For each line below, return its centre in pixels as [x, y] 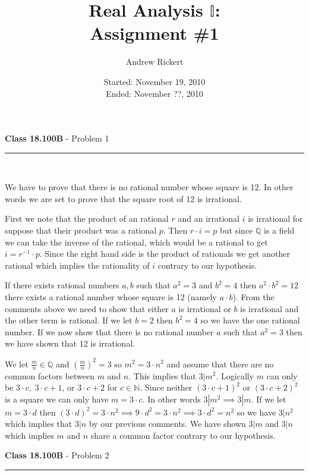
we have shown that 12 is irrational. [70, 343]
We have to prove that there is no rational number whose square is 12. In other [149, 187]
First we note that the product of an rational [87, 218]
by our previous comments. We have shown [167, 424]
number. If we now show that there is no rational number [109, 331]
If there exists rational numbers [62, 285]
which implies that [39, 424]
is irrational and [269, 308]
